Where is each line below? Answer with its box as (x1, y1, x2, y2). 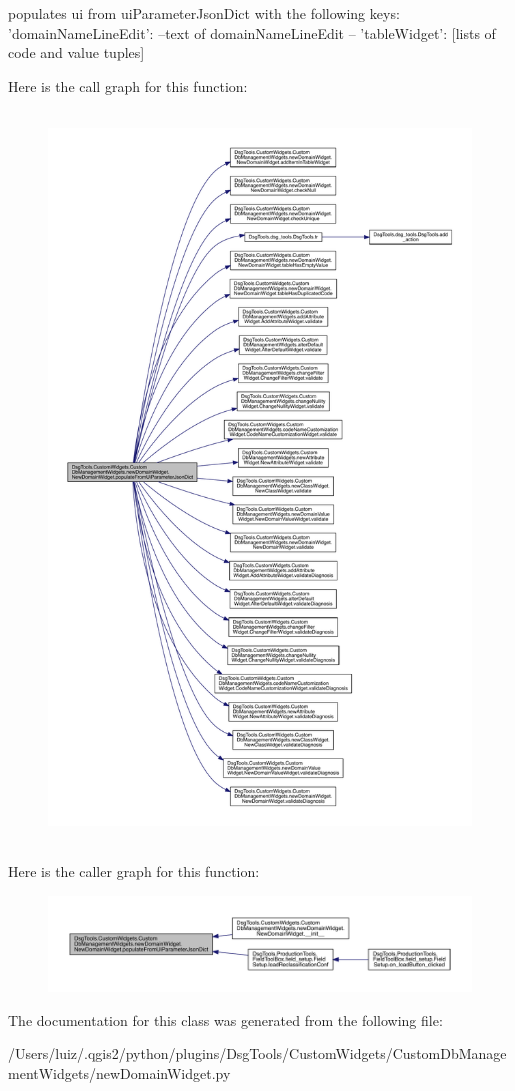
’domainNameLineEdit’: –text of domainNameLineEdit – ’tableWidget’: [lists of (8, 22, 496, 43)
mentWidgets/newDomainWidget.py (8, 1062, 231, 1083)
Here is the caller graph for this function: (8, 861, 260, 882)
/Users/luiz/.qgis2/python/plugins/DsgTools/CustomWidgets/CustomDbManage (8, 1043, 507, 1064)
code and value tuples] (8, 42, 145, 63)
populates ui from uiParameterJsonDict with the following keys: (8, 3, 400, 23)
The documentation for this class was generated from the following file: (8, 1009, 443, 1030)
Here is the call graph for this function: (8, 75, 248, 96)
